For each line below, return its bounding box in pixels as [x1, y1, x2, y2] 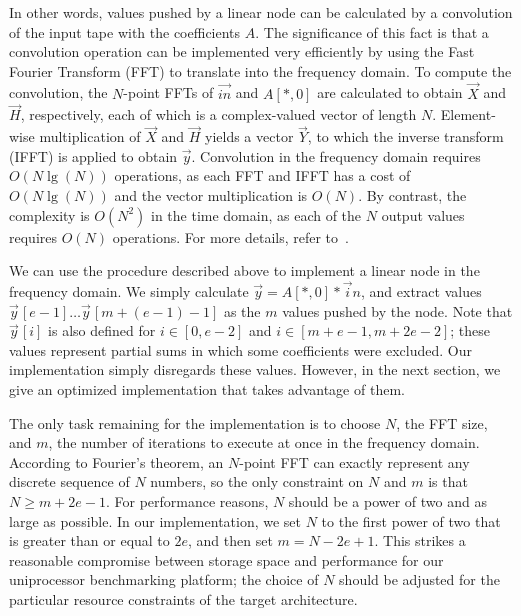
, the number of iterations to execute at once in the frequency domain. [48, 432, 480, 453]
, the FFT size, [396, 412, 488, 433]
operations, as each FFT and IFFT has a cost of [114, 165, 411, 186]
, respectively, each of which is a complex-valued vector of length [20, 104, 417, 125]
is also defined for [48, 320, 156, 341]
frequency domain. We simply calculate [9, 281, 249, 301]
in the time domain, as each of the [150, 204, 362, 225]
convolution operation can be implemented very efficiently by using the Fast [9, 41, 475, 62]
